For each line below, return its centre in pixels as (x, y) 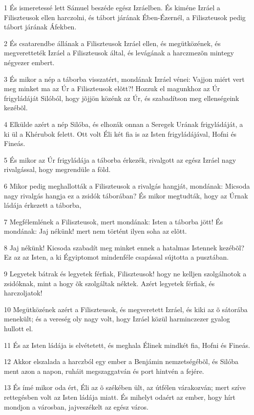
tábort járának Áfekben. (40, 27)
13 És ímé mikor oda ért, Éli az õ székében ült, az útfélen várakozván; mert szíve (125, 387)
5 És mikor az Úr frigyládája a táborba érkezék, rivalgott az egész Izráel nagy (120, 159)
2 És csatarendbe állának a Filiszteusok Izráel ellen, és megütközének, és (112, 43)
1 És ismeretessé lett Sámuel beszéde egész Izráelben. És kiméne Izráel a (112, 7)
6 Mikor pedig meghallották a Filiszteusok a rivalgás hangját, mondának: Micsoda (127, 185)
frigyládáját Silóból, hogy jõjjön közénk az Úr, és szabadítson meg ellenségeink (122, 98)
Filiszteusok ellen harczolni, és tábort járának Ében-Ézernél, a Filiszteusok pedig (125, 17)
